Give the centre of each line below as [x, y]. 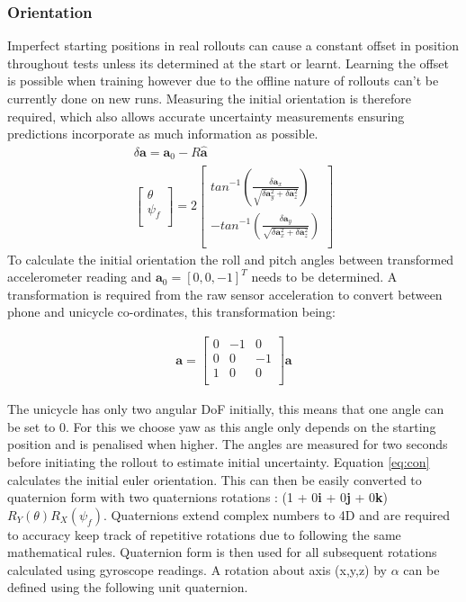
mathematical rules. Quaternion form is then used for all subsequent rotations [222, 552]
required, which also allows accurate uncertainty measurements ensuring [206, 116]
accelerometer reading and [80, 277]
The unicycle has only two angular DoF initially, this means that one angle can [226, 409]
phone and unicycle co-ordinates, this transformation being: [171, 312]
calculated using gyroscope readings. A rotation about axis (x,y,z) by [197, 569]
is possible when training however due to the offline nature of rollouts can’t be [223, 81]
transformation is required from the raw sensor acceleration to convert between [225, 294]
